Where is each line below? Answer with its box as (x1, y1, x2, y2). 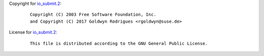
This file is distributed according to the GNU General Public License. (30, 41, 208, 46)
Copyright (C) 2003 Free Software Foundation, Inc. (30, 12, 156, 17)
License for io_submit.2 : (9, 29, 57, 35)
